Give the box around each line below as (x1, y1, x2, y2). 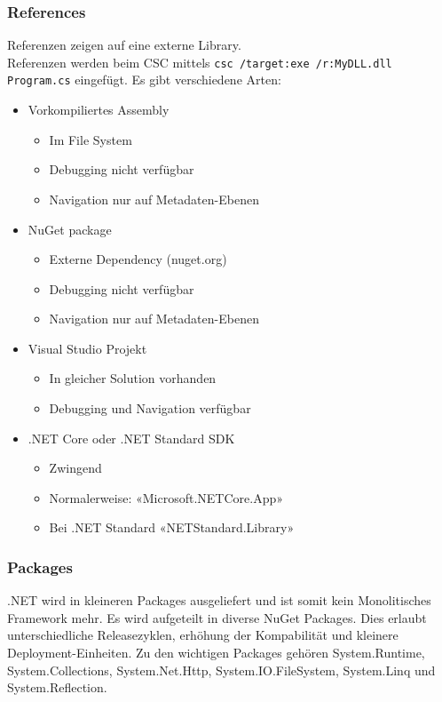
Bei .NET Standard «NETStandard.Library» (49, 518, 295, 537)
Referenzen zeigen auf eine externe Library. (7, 36, 241, 54)
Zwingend (49, 459, 102, 477)
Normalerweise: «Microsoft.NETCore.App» (49, 488, 284, 507)
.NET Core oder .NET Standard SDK (28, 428, 235, 447)
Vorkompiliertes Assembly (28, 100, 170, 119)
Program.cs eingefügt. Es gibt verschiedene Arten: (7, 70, 281, 89)
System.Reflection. (7, 678, 107, 697)
